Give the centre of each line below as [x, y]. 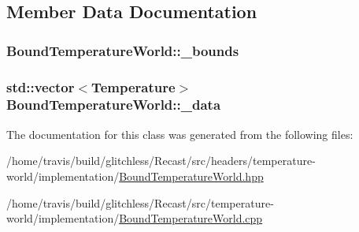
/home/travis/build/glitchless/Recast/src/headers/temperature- [161, 161]
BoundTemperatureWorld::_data [114, 105]
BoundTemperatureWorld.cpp [191, 218]
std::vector [41, 86]
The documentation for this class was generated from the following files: [180, 134]
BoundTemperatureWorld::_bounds [123, 50]
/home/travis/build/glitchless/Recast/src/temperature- [140, 202]
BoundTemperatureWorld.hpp [191, 176]
